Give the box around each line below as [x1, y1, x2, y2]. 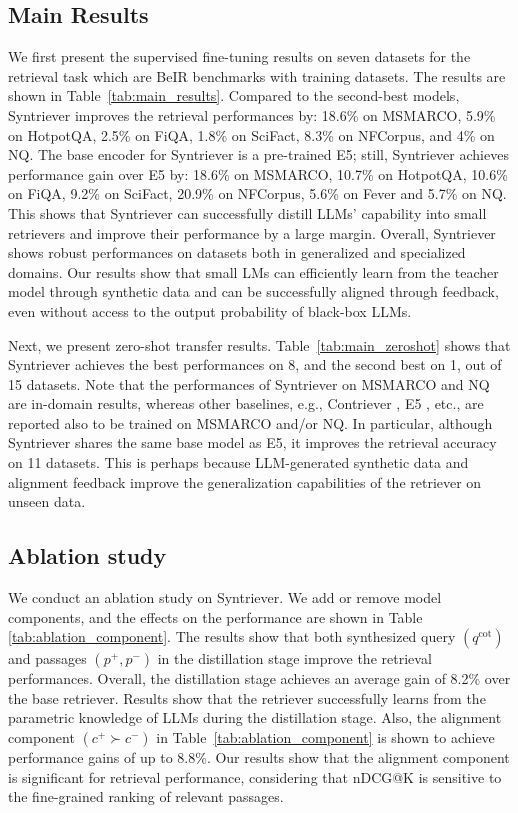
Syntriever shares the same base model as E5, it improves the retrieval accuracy [8, 432, 497, 453]
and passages [8, 648, 87, 669]
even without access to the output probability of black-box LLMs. [8, 300, 412, 321]
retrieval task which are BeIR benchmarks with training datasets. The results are [8, 65, 506, 86]
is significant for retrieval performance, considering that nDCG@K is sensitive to [8, 766, 502, 787]
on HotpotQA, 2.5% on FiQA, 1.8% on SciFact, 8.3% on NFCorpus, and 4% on [8, 124, 495, 145]
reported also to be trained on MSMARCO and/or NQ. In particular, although [8, 412, 493, 433]
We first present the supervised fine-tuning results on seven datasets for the [8, 46, 471, 67]
